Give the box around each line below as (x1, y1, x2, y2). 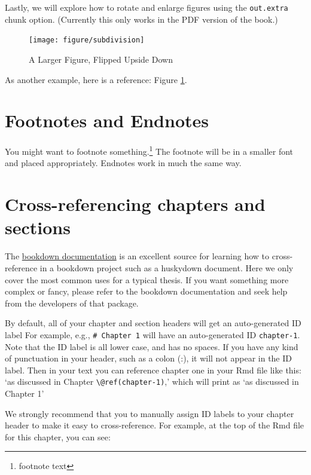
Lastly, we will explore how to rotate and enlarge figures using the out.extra (5, 1, 288, 13)
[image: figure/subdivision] (29, 36, 145, 45)
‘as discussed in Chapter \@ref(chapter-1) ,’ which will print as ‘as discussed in (5, 375, 299, 388)
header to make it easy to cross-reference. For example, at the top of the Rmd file (5, 419, 304, 431)
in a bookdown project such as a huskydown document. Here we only (39, 261, 294, 274)
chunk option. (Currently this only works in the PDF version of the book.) (5, 13, 278, 25)
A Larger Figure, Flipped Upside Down (29, 53, 173, 65)
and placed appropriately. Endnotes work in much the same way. (5, 157, 242, 169)
